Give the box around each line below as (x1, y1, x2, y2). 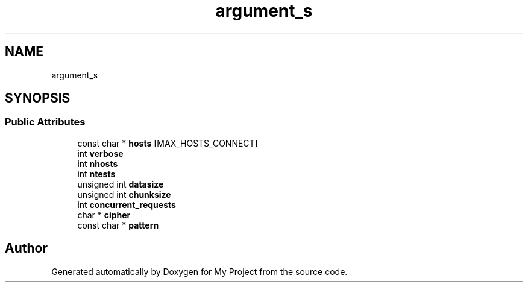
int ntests (77, 168, 116, 179)
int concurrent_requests (77, 199, 176, 210)
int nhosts (77, 158, 118, 169)
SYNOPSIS (5, 90, 71, 106)
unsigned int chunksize (77, 189, 171, 200)
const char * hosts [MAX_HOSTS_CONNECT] (77, 137, 258, 148)
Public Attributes (5, 116, 86, 128)
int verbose (77, 148, 124, 159)
